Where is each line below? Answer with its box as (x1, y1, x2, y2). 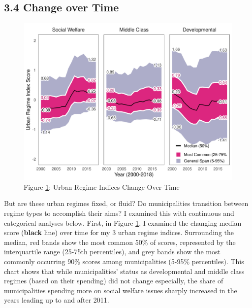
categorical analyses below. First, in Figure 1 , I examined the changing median (4, 217, 242, 228)
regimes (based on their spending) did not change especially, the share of (4, 275, 223, 286)
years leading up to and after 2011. (4, 295, 109, 305)
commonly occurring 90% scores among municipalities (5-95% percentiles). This (4, 256, 244, 266)
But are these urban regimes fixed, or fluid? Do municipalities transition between (4, 198, 249, 208)
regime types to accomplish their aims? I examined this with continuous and (4, 207, 234, 218)
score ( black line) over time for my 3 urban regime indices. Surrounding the (4, 227, 234, 238)
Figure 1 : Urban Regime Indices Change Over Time (24, 181, 180, 192)
